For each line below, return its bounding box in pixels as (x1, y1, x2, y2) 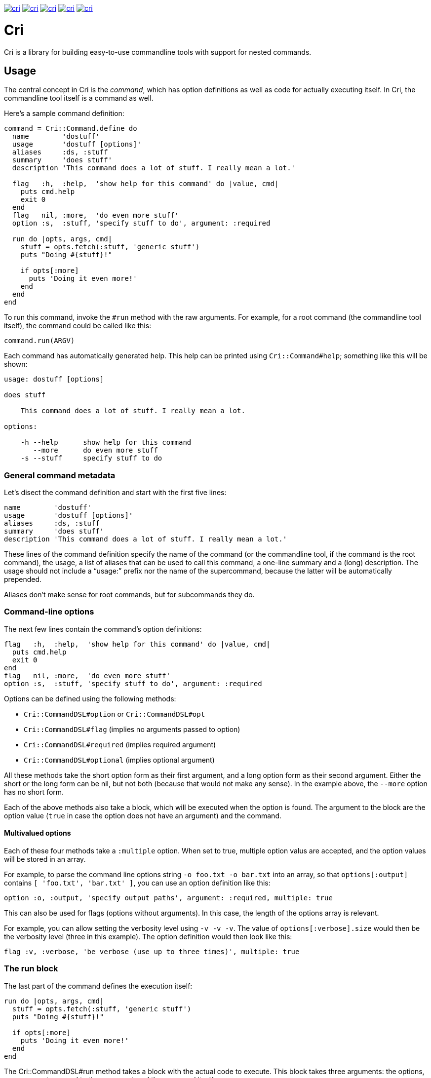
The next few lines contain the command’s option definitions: (4, 624, 202, 633)
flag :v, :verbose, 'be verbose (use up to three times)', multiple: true (4, 948, 300, 956)
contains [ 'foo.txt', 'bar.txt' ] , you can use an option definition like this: (4, 879, 271, 887)
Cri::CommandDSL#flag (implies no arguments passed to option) (24, 725, 240, 733)
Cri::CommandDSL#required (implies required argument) (24, 740, 216, 749)
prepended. (4, 575, 42, 584)
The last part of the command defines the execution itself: (4, 981, 193, 990)
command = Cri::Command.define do (4, 124, 137, 133)
